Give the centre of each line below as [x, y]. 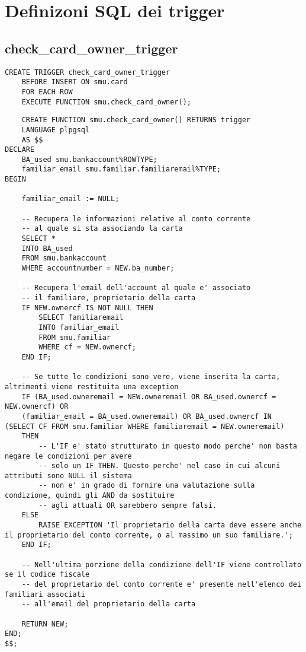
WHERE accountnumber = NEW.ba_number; [98, 268]
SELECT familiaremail [81, 318]
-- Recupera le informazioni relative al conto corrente [136, 219]
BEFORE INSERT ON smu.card [75, 82]
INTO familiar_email [79, 327]
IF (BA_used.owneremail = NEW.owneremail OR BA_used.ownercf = [149, 397]
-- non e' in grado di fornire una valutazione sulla [147, 486]
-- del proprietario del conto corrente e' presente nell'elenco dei [162, 585]
